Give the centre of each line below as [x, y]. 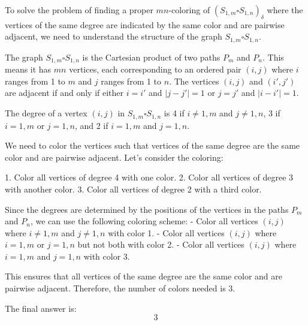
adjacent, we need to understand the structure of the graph [114, 36]
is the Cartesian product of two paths [151, 57]
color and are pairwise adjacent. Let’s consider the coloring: [114, 157]
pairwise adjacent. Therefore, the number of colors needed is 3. [120, 288]
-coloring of [189, 10]
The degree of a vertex [46, 113]
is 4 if [174, 113]
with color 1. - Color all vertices [166, 232]
